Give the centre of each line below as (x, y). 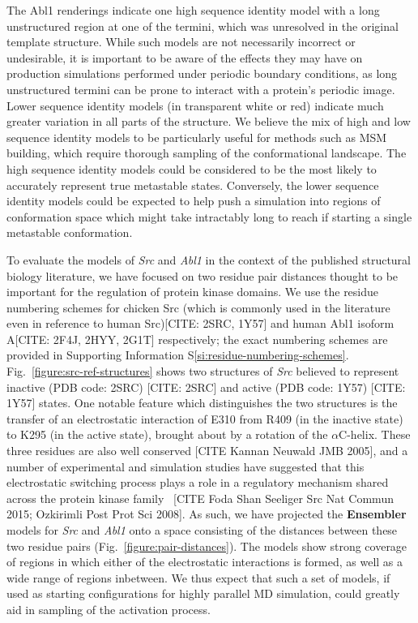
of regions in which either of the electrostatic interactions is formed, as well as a (205, 562)
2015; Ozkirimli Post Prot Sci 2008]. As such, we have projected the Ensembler (207, 514)
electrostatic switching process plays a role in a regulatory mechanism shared (198, 482)
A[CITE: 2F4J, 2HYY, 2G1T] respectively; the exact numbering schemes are (197, 339)
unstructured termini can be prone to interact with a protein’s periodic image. (201, 89)
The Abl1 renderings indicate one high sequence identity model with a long (193, 10)
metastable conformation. (70, 232)
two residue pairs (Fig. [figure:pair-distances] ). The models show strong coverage (207, 546)
